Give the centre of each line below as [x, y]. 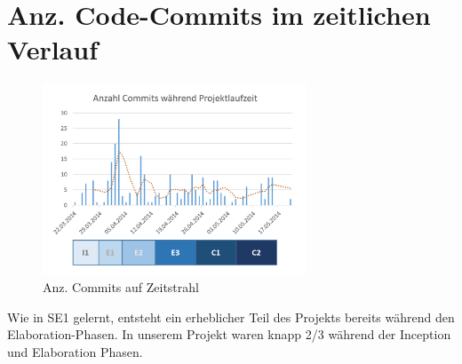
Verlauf [52, 49]
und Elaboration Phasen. [75, 351]
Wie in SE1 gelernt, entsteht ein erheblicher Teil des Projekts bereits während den [231, 317]
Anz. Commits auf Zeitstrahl [121, 286]
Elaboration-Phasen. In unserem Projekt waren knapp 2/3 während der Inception [229, 334]
